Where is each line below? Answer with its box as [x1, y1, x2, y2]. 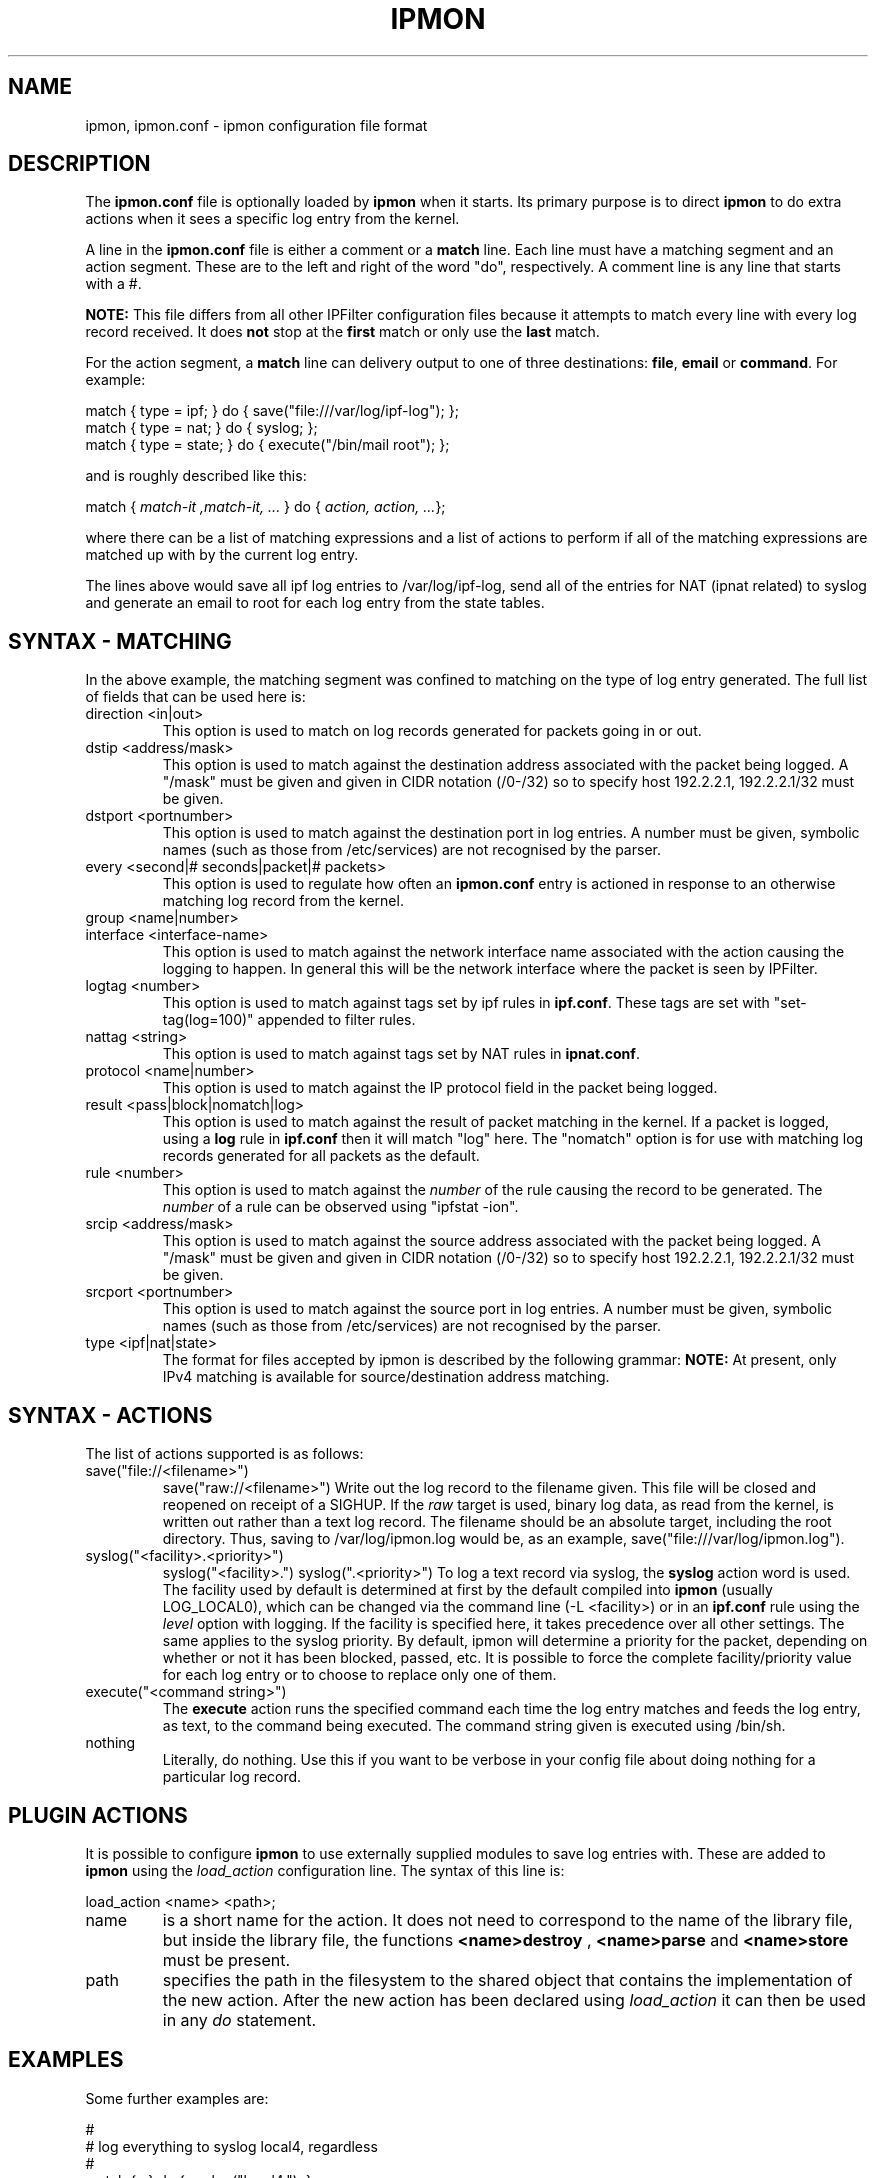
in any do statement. [162, 2009, 317, 2030]
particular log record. [162, 1768, 302, 1786]
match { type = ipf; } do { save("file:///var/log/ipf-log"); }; [85, 402, 459, 420]
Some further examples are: [85, 2089, 269, 2107]
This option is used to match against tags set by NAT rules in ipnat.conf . [162, 1045, 640, 1063]
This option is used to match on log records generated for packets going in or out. [162, 722, 702, 740]
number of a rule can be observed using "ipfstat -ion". [162, 1198, 519, 1216]
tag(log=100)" [162, 1011, 254, 1029]
